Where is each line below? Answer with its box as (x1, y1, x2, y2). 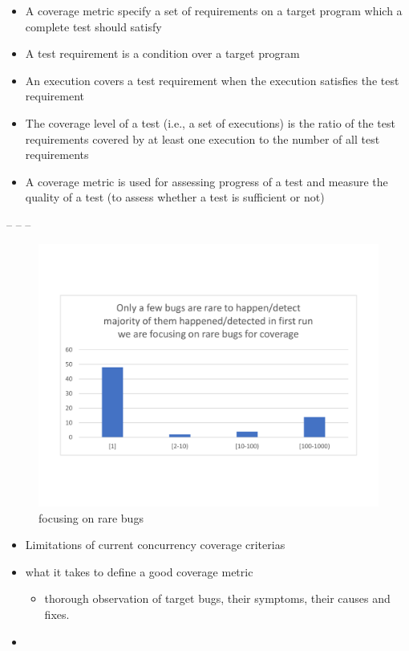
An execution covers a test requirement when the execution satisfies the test (25, 71, 399, 88)
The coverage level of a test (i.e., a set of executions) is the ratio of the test (25, 114, 395, 131)
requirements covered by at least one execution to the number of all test (25, 130, 380, 147)
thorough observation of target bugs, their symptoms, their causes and (44, 590, 391, 607)
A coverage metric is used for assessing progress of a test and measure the (25, 173, 388, 189)
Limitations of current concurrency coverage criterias (25, 536, 285, 553)
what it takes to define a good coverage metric (25, 563, 253, 580)
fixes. (44, 606, 70, 623)
